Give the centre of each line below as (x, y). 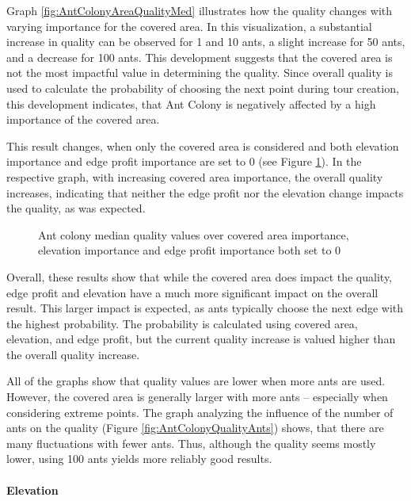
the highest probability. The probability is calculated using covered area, (182, 323)
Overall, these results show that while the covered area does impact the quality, (200, 276)
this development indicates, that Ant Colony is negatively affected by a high (191, 103)
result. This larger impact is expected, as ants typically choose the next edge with (205, 308)
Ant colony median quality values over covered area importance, (194, 234)
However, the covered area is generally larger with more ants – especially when (197, 397)
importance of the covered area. (83, 119)
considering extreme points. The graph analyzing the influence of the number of (200, 412)
